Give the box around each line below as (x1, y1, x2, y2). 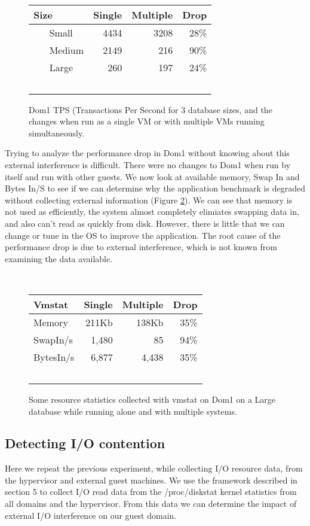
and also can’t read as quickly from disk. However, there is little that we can (5, 217, 285, 229)
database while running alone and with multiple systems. (29, 405, 237, 417)
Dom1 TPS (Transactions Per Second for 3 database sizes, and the (29, 103, 272, 115)
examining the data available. (5, 252, 113, 264)
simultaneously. (29, 126, 85, 139)
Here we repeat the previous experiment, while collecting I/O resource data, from (5, 462, 303, 475)
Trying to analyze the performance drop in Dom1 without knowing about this (5, 147, 290, 159)
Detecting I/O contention (5, 434, 165, 452)
